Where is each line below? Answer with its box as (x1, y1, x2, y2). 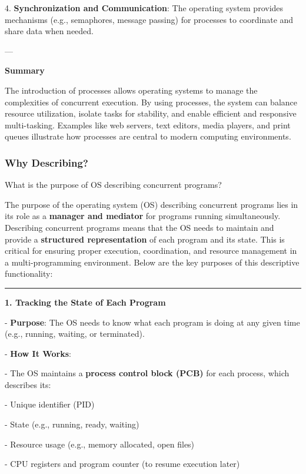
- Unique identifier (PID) (5, 398, 95, 410)
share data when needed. (5, 25, 94, 37)
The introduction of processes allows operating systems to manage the (5, 84, 258, 96)
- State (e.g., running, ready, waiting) (5, 418, 139, 430)
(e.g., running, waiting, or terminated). (5, 327, 145, 340)
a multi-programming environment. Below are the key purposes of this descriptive (5, 256, 300, 268)
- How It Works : (5, 347, 71, 359)
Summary (5, 64, 45, 77)
